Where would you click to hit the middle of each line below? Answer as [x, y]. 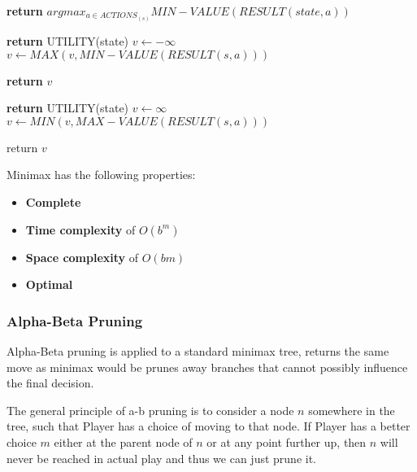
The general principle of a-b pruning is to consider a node [150, 410]
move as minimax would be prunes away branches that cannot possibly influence [207, 367]
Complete [53, 202]
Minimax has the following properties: [101, 175]
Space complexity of [82, 257]
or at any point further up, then [287, 442]
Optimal [49, 284]
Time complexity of [80, 229]
